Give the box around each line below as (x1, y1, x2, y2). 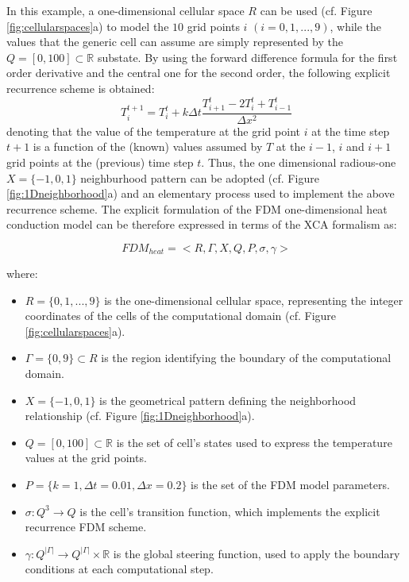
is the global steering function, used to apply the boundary (113, 545, 400, 561)
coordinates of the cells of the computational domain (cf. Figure (25, 307, 337, 324)
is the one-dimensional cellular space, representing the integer (104, 291, 403, 308)
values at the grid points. (25, 449, 147, 466)
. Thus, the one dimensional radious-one (201, 154, 396, 171)
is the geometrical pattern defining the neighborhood (99, 391, 357, 408)
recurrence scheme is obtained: (6, 79, 155, 96)
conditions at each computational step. (25, 561, 214, 577)
